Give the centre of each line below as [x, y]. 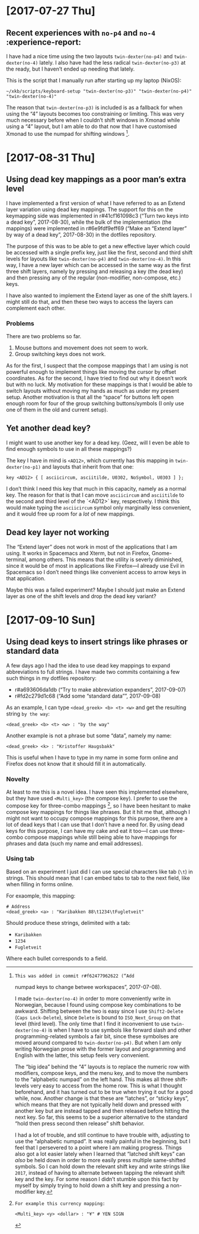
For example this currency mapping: [60, 1203]
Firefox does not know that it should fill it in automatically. [76, 764]
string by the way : [28, 714]
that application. [26, 578]
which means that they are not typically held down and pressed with [98, 1104]
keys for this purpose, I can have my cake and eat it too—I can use [87, 831]
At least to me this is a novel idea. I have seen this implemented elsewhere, [97, 792]
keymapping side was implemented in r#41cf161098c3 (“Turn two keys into [98, 215]
